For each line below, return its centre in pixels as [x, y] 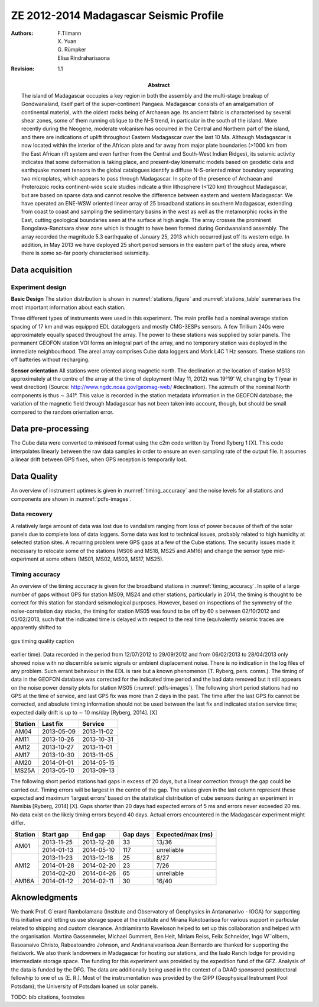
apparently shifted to [36, 628]
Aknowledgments [44, 897]
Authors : [22, 33]
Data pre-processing [50, 429]
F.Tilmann [69, 33]
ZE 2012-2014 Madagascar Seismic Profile [117, 15]
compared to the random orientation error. [62, 412]
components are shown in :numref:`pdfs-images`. [71, 499]
